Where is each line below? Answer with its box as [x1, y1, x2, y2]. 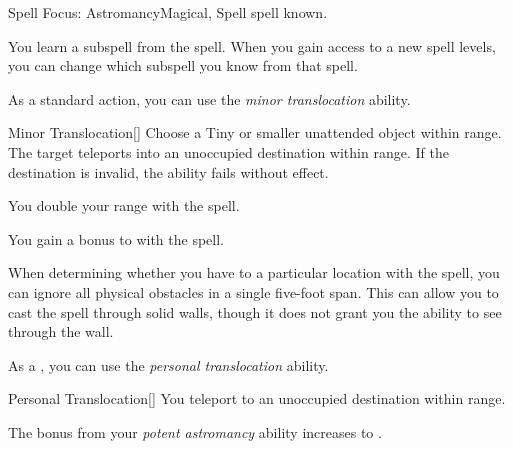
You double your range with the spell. [8, 195, 240, 216]
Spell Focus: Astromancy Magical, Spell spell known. [8, 2, 328, 22]
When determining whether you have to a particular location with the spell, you [8, 262, 500, 283]
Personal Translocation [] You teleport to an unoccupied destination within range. [8, 388, 506, 409]
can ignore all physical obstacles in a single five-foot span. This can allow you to [8, 281, 499, 302]
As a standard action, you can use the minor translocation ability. [8, 88, 411, 109]
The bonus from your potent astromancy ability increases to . [8, 421, 382, 442]
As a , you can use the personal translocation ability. [8, 354, 329, 375]
